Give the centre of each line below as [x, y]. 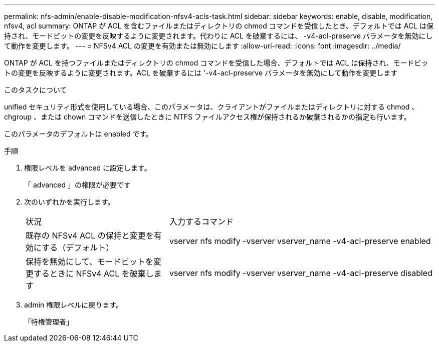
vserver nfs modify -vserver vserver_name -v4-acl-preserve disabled [301, 273]
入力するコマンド [201, 221]
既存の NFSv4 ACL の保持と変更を [90, 235]
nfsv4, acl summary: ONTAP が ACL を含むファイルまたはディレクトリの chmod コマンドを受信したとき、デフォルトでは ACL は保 [219, 26]
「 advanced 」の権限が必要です [78, 185]
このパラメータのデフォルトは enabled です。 [79, 134]
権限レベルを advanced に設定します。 [88, 168]
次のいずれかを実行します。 [69, 202]
